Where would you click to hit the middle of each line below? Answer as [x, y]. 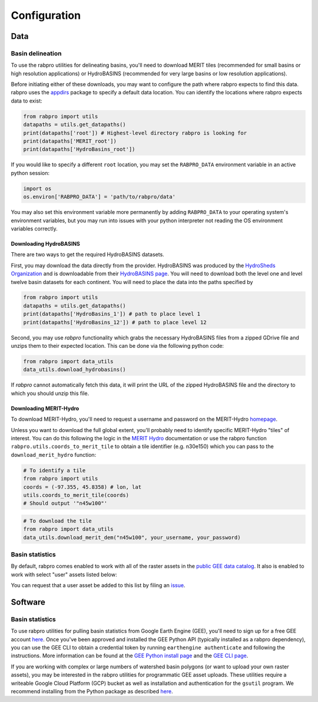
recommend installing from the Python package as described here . [92, 691]
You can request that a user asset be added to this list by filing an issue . [98, 585]
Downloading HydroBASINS [46, 243]
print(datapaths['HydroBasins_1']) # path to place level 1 [112, 314]
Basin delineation [36, 53]
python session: [30, 173]
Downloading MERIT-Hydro [45, 408]
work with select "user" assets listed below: [64, 574]
